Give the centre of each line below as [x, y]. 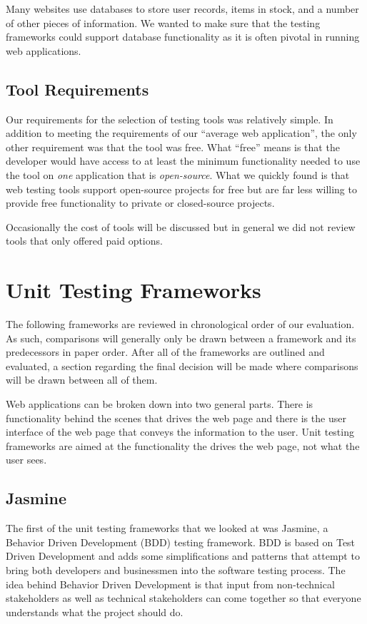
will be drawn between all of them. [82, 380]
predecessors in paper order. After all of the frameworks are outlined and [165, 352]
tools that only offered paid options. [84, 241]
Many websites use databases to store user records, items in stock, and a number [182, 9]
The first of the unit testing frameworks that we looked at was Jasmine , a [167, 528]
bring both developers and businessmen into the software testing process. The [176, 569]
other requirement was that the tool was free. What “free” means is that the [173, 147]
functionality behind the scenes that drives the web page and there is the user [176, 418]
